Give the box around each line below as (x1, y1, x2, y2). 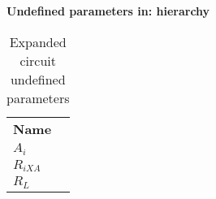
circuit (19, 50, 56, 70)
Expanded (9, 32, 67, 51)
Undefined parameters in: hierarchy (6, 2, 210, 19)
